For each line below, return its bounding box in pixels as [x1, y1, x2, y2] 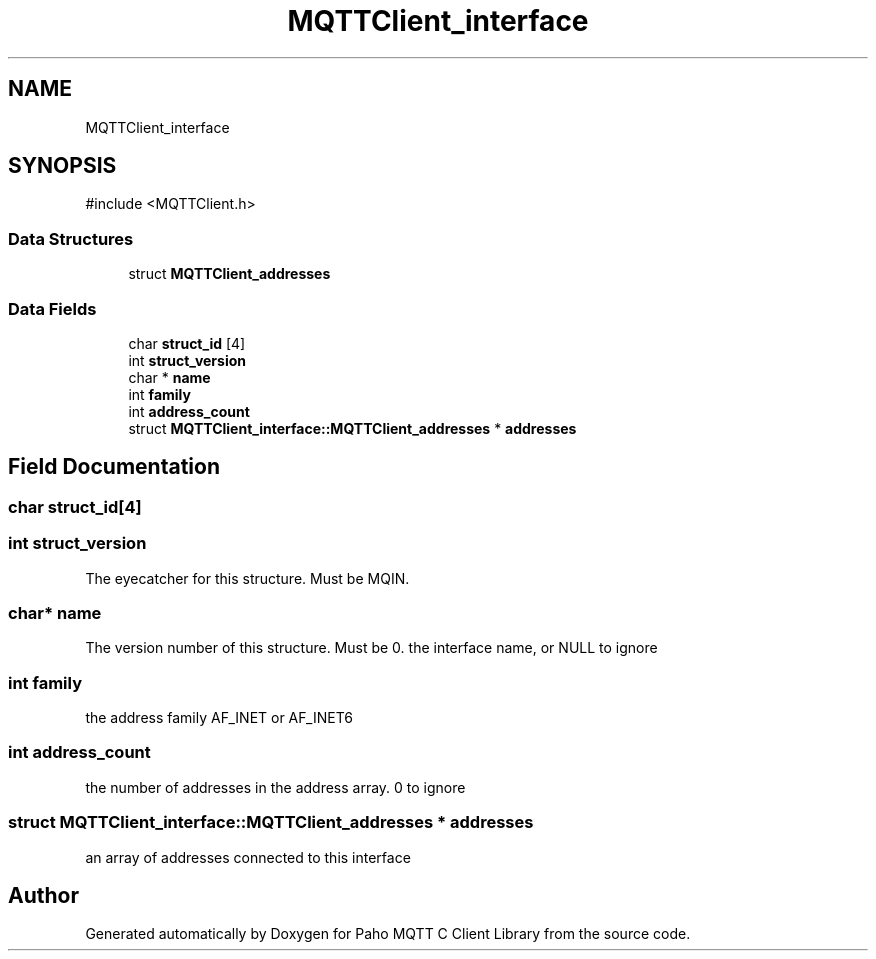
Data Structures [8, 228, 134, 249]
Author [8, 882, 79, 908]
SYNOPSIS [8, 153, 117, 179]
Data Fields [8, 298, 97, 319]
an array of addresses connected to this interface [85, 848, 411, 866]
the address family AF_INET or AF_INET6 [85, 709, 353, 727]
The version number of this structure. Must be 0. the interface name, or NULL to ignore [85, 639, 658, 657]
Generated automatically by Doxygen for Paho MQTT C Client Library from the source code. [85, 925, 691, 943]
